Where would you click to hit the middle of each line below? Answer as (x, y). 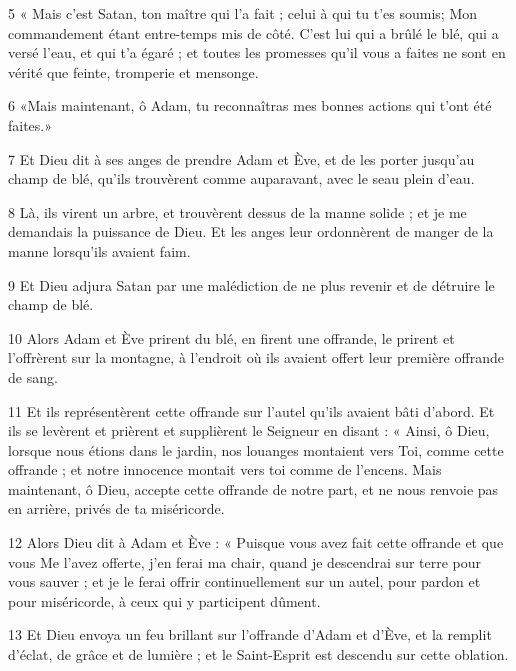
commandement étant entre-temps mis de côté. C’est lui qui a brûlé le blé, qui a (253, 32)
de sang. (33, 376)
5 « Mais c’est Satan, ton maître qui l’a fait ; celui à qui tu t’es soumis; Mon (243, 13)
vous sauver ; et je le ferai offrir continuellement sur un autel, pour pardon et (244, 581)
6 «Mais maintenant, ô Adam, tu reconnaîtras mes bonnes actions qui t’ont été (250, 105)
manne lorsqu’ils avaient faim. (99, 250)
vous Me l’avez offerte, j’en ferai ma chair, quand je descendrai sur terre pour (245, 561)
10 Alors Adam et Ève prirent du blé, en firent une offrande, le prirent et (231, 337)
